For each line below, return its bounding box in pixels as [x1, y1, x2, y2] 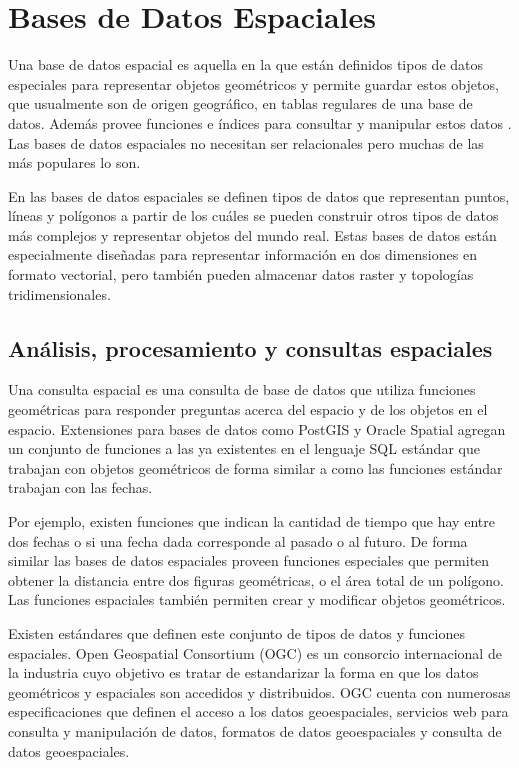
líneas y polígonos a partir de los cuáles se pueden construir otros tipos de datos [8, 205, 499, 226]
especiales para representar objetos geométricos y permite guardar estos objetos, [8, 73, 499, 94]
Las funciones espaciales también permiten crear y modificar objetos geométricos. [8, 589, 506, 610]
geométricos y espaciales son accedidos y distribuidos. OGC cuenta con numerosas [8, 681, 511, 702]
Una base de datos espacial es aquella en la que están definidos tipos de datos [8, 54, 484, 75]
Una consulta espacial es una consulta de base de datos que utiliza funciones [8, 379, 476, 400]
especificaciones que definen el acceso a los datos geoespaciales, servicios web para [8, 701, 509, 722]
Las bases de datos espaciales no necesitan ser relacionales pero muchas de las [8, 132, 484, 153]
